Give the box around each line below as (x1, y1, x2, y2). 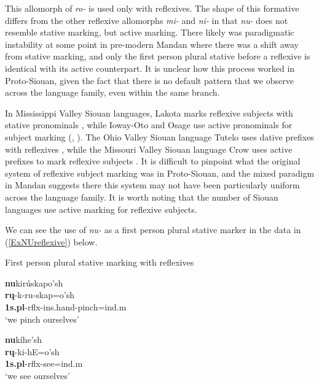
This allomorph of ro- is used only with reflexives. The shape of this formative (5, 2, 299, 14)
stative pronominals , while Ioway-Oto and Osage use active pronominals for (5, 118, 293, 131)
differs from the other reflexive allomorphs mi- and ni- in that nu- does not (5, 13, 288, 26)
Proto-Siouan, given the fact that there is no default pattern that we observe (5, 74, 294, 86)
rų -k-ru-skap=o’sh (5, 288, 75, 301)
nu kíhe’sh (5, 333, 42, 346)
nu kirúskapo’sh (5, 276, 63, 289)
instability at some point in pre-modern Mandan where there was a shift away (5, 37, 299, 50)
